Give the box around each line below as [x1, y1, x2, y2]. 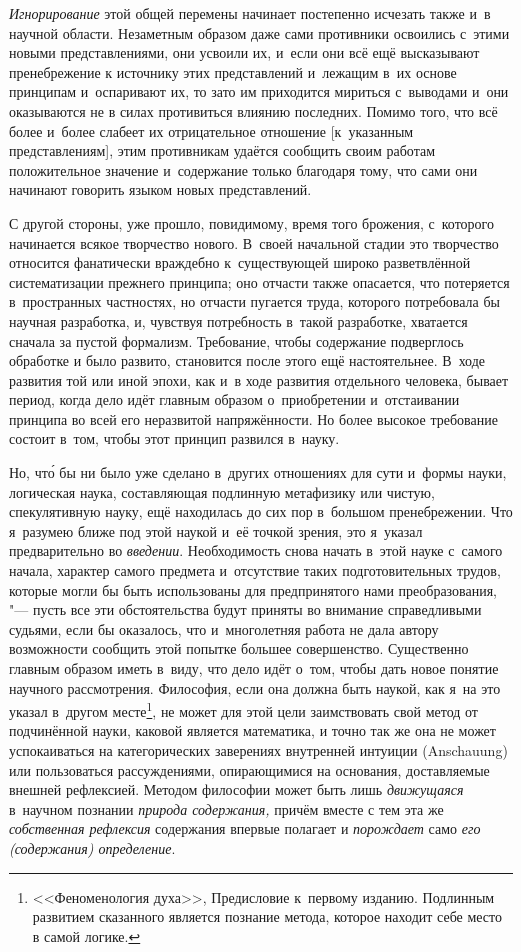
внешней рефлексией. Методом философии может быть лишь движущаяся [9, 779, 464, 800]
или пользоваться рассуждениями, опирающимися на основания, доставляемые [9, 759, 490, 780]
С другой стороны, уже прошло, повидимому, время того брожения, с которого [9, 212, 494, 233]
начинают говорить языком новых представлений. [9, 179, 312, 200]
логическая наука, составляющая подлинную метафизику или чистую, [9, 481, 435, 502]
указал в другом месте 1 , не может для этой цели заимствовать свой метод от [9, 698, 478, 721]
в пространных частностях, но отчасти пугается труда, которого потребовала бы [9, 291, 500, 312]
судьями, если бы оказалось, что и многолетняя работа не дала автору [9, 618, 439, 639]
